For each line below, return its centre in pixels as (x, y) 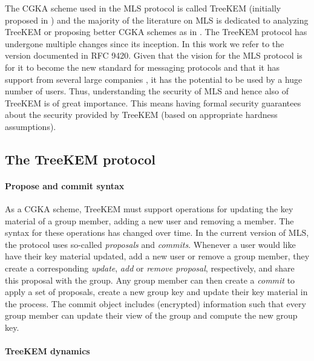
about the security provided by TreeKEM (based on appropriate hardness (141, 115)
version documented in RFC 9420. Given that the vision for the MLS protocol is (154, 55)
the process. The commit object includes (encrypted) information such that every (155, 303)
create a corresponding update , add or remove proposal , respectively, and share (150, 268)
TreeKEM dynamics (47, 351)
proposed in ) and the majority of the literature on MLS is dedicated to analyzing (157, 20)
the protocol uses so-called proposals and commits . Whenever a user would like (150, 244)
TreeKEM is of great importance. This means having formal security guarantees (153, 102)
